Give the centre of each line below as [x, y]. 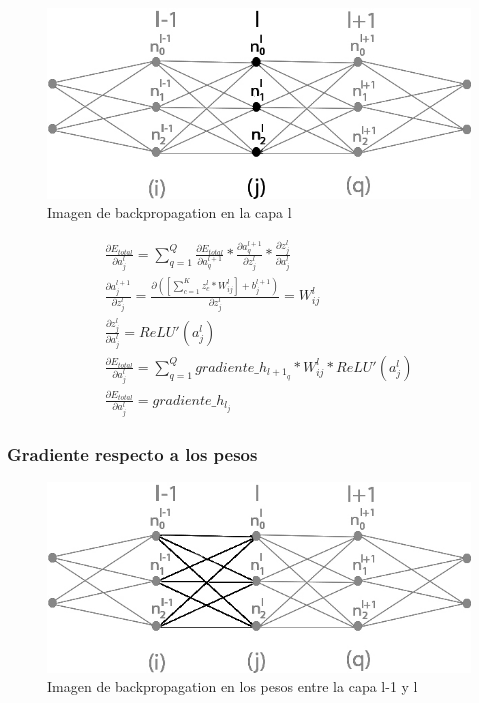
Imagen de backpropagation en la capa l [169, 212]
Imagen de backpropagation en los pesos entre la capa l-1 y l [232, 686]
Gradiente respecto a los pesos [132, 453]
